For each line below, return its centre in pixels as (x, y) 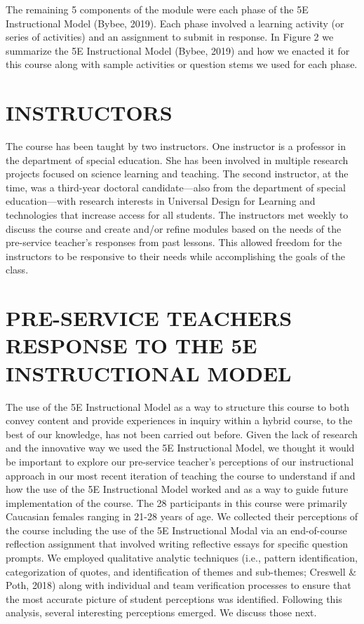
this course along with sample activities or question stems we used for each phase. (182, 64)
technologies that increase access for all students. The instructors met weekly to (177, 215)
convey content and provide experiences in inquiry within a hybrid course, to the (179, 420)
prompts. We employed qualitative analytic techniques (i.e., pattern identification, (182, 558)
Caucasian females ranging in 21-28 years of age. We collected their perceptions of (182, 516)
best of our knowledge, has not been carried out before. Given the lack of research (182, 434)
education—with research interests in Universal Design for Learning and (161, 201)
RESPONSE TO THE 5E (132, 345)
